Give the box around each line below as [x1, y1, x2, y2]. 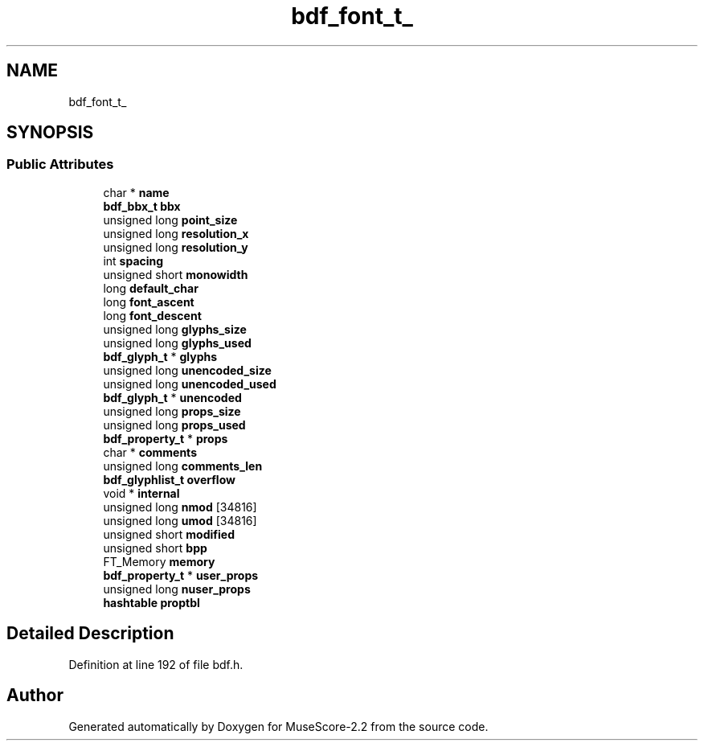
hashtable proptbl [103, 595, 200, 610]
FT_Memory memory [103, 554, 215, 568]
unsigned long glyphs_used [103, 335, 252, 350]
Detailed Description [6, 623, 174, 644]
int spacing [103, 253, 164, 268]
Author [6, 685, 63, 706]
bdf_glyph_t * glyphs [103, 349, 218, 363]
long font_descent [103, 308, 202, 322]
